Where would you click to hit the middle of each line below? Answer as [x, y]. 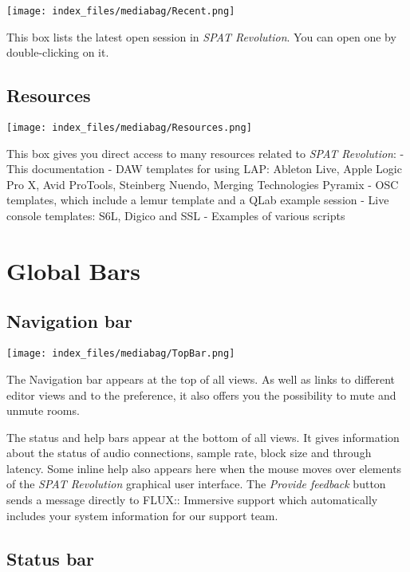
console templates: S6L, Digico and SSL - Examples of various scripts [176, 216]
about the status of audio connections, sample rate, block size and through [189, 453]
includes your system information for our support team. [142, 515]
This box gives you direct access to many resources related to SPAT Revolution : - [205, 153]
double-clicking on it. [58, 52]
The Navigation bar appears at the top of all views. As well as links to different [201, 379]
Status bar [51, 558]
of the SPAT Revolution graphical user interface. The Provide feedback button [196, 484]
